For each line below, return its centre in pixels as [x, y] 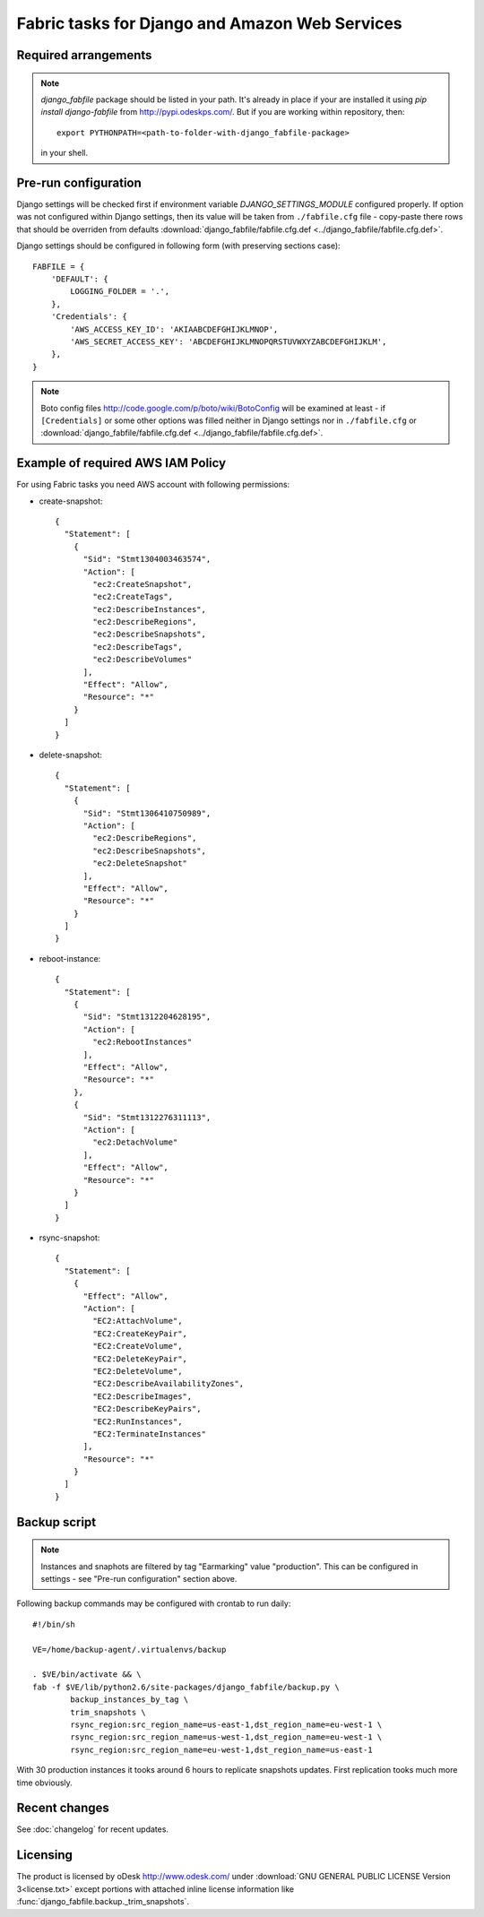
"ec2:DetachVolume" [135, 1142]
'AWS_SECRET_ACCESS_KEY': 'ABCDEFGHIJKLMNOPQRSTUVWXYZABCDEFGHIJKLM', [229, 341]
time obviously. [45, 1783]
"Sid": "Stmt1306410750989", [147, 813]
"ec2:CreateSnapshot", [143, 584]
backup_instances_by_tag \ [130, 1700]
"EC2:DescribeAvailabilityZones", [169, 1384]
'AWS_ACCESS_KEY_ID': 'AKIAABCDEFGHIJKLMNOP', [174, 329]
